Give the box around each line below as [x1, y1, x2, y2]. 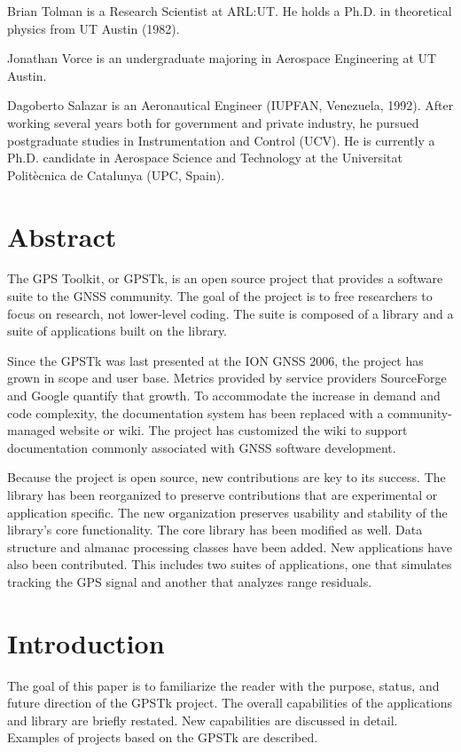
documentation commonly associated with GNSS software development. [7, 438, 396, 456]
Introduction [7, 624, 165, 661]
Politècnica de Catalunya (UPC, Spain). [7, 165, 225, 184]
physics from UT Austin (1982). [7, 19, 180, 37]
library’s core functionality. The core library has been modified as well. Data [7, 520, 423, 539]
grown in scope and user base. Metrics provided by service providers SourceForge [7, 368, 447, 387]
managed [7, 421, 56, 439]
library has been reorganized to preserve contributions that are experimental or [7, 486, 438, 503]
